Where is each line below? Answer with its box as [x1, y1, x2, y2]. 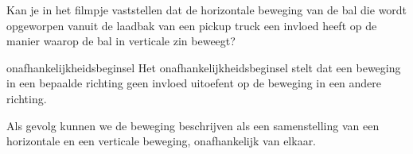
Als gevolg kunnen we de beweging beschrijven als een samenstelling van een [6, 117, 380, 133]
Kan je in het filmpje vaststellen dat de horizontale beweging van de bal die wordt [6, 2, 407, 17]
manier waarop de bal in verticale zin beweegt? [6, 33, 236, 49]
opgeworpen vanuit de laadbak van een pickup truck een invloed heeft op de [6, 17, 377, 33]
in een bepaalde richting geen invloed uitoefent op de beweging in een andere [6, 75, 382, 91]
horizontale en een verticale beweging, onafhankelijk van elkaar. [6, 133, 317, 149]
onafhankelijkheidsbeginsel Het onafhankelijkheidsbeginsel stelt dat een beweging [6, 59, 401, 75]
